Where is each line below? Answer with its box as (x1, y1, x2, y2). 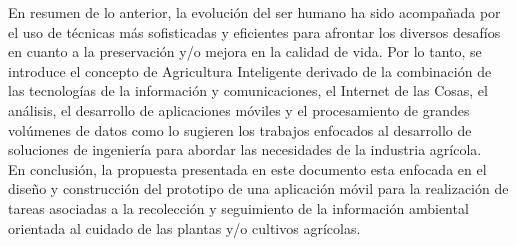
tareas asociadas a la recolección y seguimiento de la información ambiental (8, 197, 469, 218)
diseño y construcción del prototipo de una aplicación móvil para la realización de (8, 178, 509, 199)
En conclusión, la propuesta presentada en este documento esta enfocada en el (8, 158, 487, 179)
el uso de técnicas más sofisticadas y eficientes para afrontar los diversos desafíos (8, 21, 501, 42)
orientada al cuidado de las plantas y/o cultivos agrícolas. (8, 217, 361, 238)
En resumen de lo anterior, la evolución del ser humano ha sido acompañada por (8, 2, 501, 22)
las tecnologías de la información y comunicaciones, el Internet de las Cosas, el (8, 80, 488, 101)
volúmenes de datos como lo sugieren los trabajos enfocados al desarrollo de (8, 119, 472, 140)
